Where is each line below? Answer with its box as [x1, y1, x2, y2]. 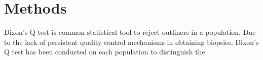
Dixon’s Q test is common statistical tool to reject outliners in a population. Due [4, 27, 256, 37]
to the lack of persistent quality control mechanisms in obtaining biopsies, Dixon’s [4, 36, 259, 47]
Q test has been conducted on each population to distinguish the [4, 46, 205, 57]
